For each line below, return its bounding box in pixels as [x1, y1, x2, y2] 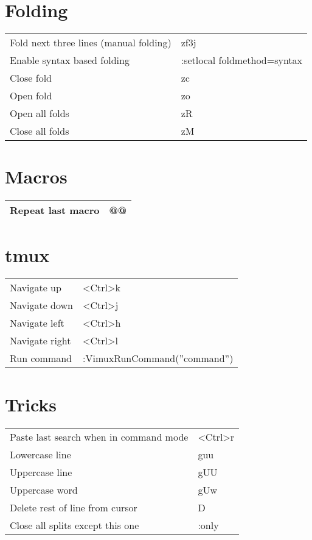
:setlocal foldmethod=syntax [181, 53, 303, 68]
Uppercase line [10, 464, 72, 479]
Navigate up [10, 280, 61, 295]
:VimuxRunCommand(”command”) [83, 351, 234, 366]
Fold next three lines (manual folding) [10, 35, 172, 50]
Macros [5, 164, 68, 189]
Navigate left [10, 316, 64, 330]
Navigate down [10, 298, 74, 313]
